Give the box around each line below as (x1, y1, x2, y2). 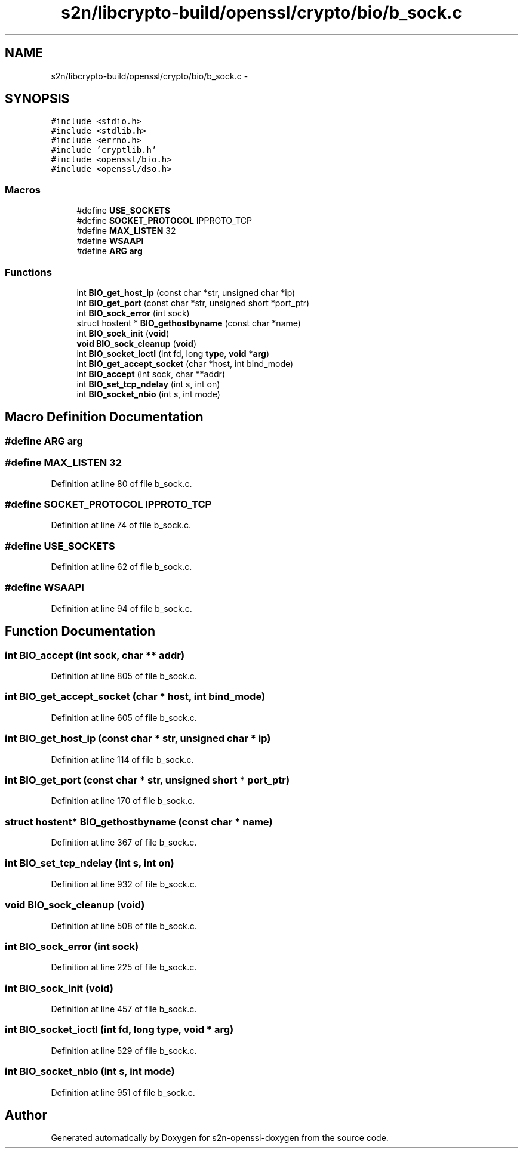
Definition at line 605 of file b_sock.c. (51, 712, 197, 723)
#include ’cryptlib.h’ (51, 145, 157, 155)
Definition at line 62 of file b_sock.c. (51, 562, 192, 572)
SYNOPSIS (5, 91, 70, 107)
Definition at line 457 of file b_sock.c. (51, 1004, 197, 1014)
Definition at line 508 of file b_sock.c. (51, 920, 197, 931)
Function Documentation (5, 624, 155, 639)
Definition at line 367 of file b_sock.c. (51, 837, 197, 847)
